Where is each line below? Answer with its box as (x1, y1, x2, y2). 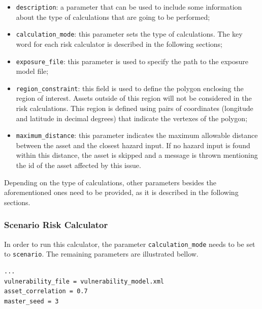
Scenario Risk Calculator (4, 218, 108, 231)
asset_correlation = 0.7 (4, 288, 88, 295)
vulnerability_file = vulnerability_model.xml (4, 277, 164, 285)
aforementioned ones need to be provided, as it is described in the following (4, 187, 239, 198)
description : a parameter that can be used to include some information (16, 2, 242, 12)
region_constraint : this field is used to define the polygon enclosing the (16, 82, 244, 93)
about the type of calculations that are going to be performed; (16, 11, 210, 22)
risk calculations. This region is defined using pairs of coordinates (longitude (16, 103, 253, 113)
